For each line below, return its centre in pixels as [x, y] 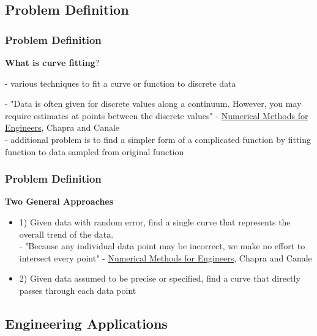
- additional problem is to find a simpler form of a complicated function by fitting [158, 139]
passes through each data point [78, 290]
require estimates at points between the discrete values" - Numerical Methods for [157, 115]
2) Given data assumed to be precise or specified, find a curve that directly [160, 278]
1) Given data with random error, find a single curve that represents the [155, 221]
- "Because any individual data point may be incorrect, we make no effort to [162, 246]
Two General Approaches [59, 201]
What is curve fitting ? [52, 62]
